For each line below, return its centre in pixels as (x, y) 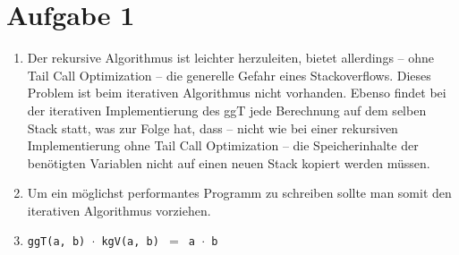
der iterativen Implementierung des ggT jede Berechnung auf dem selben (227, 110)
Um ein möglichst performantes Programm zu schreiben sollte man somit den (239, 193)
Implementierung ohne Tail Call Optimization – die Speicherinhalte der (223, 145)
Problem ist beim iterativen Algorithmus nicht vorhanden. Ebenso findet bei (237, 93)
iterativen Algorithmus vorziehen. (119, 210)
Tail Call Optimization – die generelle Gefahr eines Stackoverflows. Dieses (229, 75)
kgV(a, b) (130, 242)
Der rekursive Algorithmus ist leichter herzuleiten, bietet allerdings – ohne (231, 58)
